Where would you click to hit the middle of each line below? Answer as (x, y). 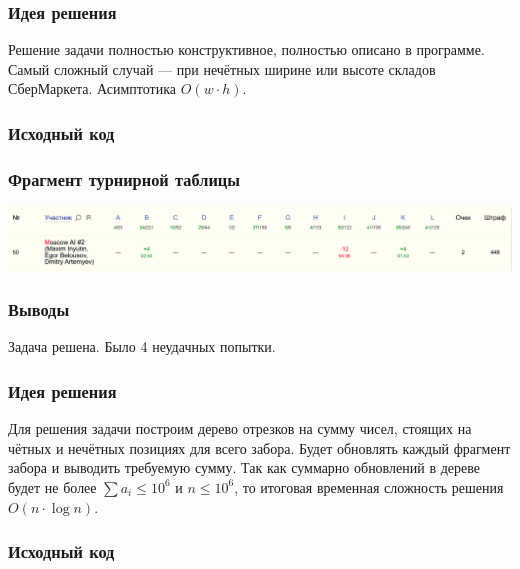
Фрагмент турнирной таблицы (124, 178)
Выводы (39, 309)
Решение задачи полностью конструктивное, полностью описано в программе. (246, 49)
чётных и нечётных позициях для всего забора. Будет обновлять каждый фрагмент (259, 447)
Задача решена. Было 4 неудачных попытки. (142, 346)
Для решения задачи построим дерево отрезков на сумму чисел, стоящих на (240, 428)
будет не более (52, 486)
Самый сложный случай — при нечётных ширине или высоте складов (222, 68)
